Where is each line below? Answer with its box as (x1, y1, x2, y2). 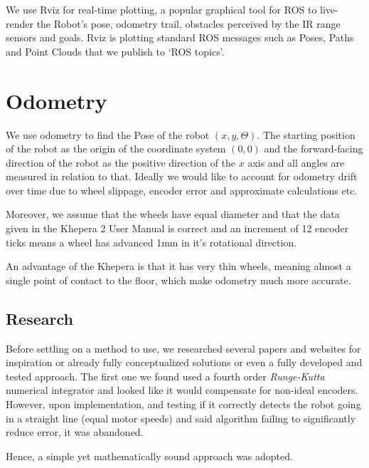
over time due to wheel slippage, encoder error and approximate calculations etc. (6, 182, 358, 197)
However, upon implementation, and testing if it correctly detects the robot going (6, 397, 361, 412)
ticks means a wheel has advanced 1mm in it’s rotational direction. (6, 234, 297, 249)
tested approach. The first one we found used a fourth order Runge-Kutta (6, 368, 325, 383)
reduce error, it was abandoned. (6, 425, 144, 440)
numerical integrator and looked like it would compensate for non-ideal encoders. (6, 383, 358, 397)
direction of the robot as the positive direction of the (6, 155, 236, 170)
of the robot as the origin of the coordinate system (6, 141, 226, 156)
